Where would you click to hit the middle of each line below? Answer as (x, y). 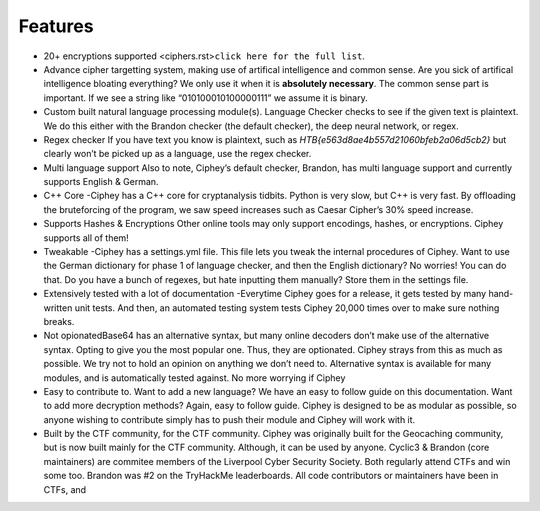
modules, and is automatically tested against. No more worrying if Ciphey (194, 377)
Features (56, 26)
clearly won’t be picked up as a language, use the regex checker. (177, 154)
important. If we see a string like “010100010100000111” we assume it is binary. (206, 97)
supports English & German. (101, 182)
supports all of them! (86, 237)
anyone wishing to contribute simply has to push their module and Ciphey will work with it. (229, 419)
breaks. (59, 321)
